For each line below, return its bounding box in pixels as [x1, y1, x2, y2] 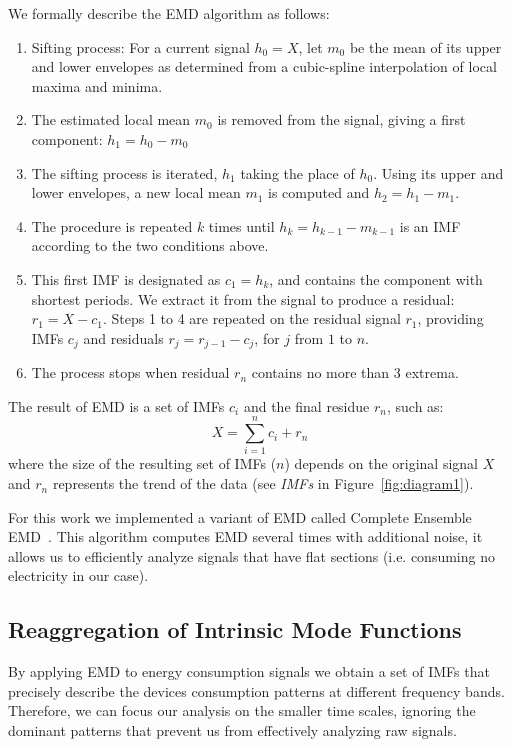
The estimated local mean [31, 109, 191, 130]
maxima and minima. [31, 75, 163, 96]
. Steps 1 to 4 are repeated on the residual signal [102, 308, 401, 329]
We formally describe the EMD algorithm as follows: [8, 3, 330, 23]
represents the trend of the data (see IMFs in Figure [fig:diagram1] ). [52, 473, 474, 494]
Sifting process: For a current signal [31, 36, 250, 57]
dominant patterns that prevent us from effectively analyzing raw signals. [8, 720, 457, 741]
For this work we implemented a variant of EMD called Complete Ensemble [8, 506, 472, 527]
